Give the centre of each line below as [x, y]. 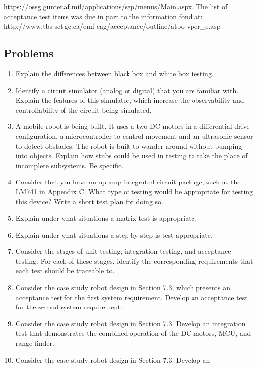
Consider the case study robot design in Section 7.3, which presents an [123, 287]
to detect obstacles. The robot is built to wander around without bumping [129, 146]
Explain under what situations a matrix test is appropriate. [106, 218]
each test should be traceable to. [65, 271]
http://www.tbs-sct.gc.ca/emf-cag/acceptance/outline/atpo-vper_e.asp [112, 26]
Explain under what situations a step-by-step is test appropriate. [114, 234]
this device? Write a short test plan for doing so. [89, 201]
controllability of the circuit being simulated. [84, 109]
